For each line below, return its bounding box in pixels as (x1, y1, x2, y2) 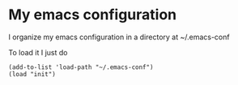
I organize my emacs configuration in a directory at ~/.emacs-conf (8, 32, 230, 42)
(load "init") (8, 70, 57, 78)
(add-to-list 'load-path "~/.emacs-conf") (8, 63, 154, 71)
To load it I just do (8, 47, 68, 57)
